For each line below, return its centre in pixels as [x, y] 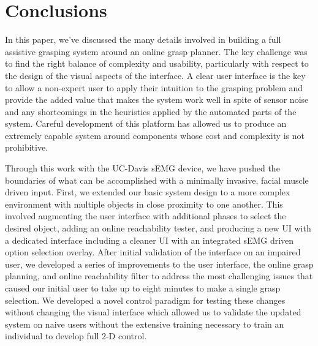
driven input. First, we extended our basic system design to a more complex [148, 192]
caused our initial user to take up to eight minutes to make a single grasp [143, 288]
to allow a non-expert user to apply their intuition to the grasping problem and [154, 87]
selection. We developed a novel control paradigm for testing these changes [145, 300]
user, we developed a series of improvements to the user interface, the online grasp [159, 264]
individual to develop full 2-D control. [76, 336]
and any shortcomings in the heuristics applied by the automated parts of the [151, 111]
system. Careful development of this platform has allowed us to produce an [146, 123]
